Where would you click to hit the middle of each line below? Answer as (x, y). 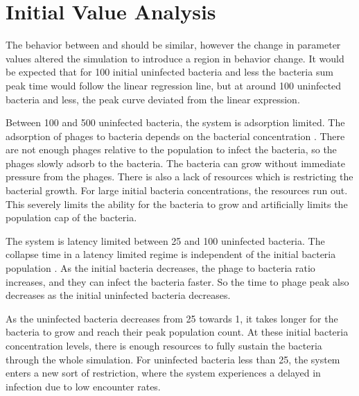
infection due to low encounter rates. (83, 386)
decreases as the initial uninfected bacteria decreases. (118, 295)
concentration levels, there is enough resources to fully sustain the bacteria (164, 345)
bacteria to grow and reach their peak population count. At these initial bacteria (177, 332)
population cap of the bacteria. (71, 217)
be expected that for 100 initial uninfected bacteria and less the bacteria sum (169, 72)
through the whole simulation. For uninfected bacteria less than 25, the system (173, 359)
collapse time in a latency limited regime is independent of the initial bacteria (171, 254)
